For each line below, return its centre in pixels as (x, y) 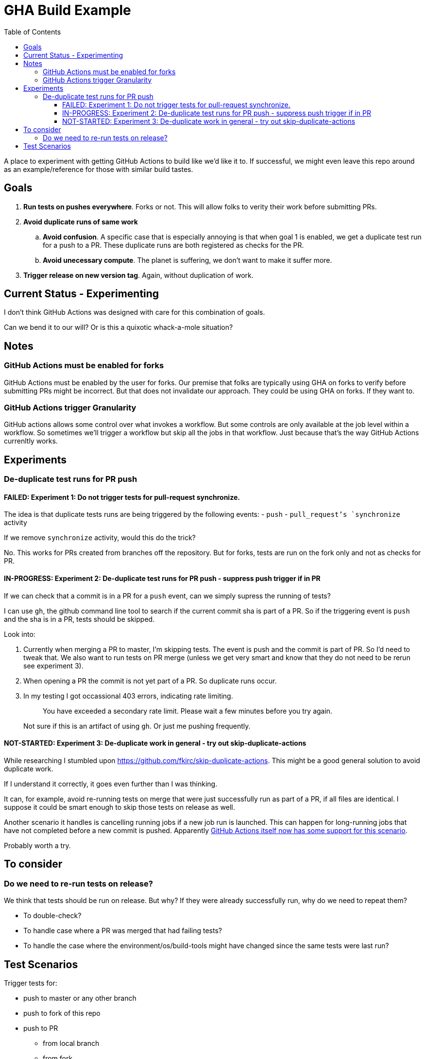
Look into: (20, 634)
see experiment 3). (53, 666)
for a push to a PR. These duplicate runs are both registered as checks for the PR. (173, 245)
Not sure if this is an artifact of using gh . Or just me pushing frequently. (137, 726)
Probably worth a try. (37, 845)
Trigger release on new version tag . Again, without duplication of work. (138, 275)
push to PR (41, 1028)
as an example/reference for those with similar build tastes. (99, 169)
